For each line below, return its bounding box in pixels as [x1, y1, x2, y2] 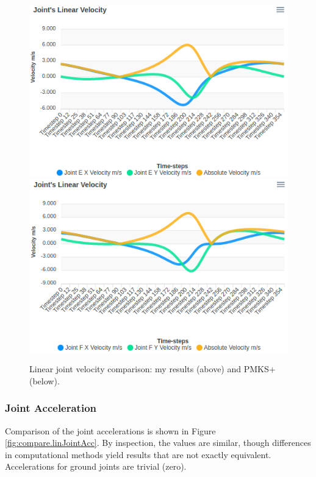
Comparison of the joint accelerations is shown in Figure [5, 424, 216, 437]
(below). [29, 374, 60, 387]
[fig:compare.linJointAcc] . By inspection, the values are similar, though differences [5, 436, 311, 449]
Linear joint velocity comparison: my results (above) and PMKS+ [29, 362, 276, 375]
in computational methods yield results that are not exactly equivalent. [5, 448, 271, 461]
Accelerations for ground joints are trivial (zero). [5, 460, 187, 473]
